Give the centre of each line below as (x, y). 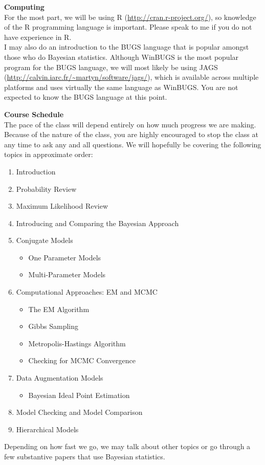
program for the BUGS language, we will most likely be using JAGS (111, 67)
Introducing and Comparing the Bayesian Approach (97, 223)
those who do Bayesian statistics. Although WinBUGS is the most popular (122, 57)
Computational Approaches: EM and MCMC (87, 292)
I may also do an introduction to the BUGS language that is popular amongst (127, 47)
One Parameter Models (65, 257)
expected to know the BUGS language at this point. (86, 97)
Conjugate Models (45, 240)
